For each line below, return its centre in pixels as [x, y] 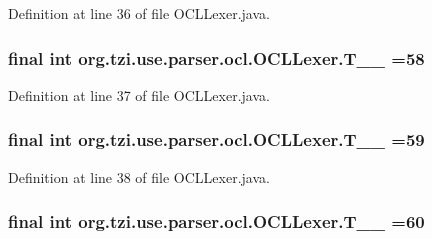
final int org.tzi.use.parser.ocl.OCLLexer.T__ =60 [216, 221]
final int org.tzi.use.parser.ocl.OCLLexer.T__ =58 [216, 57]
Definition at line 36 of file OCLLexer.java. [139, 13]
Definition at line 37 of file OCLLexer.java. [139, 94]
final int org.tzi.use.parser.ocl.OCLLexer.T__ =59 [216, 139]
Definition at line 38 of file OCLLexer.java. [139, 176]
